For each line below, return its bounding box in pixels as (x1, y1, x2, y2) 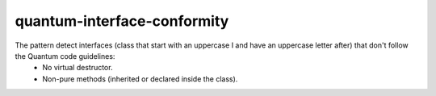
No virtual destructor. (42, 63, 113, 73)
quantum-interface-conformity (15, 12, 229, 30)
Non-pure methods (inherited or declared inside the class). (42, 73, 238, 84)
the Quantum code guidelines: (15, 51, 115, 61)
